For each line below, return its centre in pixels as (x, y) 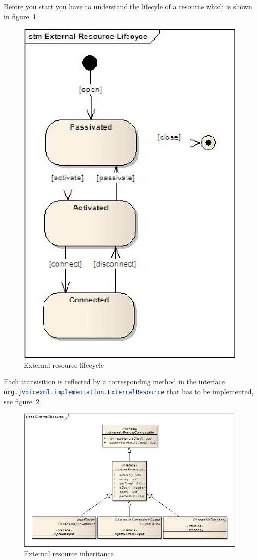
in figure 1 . (21, 16)
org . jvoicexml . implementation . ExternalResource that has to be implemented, (129, 391)
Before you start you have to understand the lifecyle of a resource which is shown (128, 6)
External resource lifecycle (64, 364)
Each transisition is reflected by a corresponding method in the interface (114, 381)
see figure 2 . (23, 401)
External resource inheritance (69, 553)
